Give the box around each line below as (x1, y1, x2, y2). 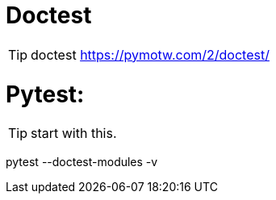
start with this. (31, 125, 117, 142)
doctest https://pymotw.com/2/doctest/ (31, 46, 270, 63)
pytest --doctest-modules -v (6, 155, 158, 169)
